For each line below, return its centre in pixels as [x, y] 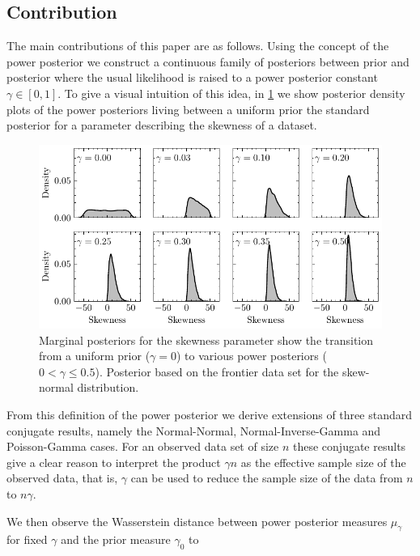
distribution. [108, 387]
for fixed [27, 539]
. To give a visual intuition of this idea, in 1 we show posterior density [231, 93]
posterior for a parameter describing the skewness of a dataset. [162, 125]
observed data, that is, [62, 478]
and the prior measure [116, 539]
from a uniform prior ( [95, 356]
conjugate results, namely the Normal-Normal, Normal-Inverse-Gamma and [194, 430]
